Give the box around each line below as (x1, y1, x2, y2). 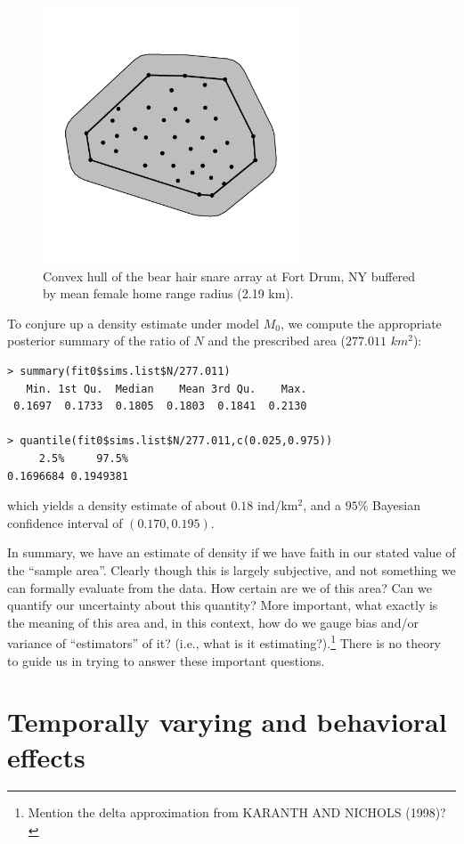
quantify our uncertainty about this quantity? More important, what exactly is (7, 596, 438, 614)
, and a (303, 496, 342, 515)
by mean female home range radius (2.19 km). (43, 284, 294, 303)
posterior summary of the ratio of (7, 331, 190, 350)
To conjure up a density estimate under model (7, 313, 259, 332)
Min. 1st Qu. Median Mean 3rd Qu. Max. (26, 382, 307, 395)
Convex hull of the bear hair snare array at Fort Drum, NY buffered (43, 266, 416, 285)
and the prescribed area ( (208, 331, 346, 350)
